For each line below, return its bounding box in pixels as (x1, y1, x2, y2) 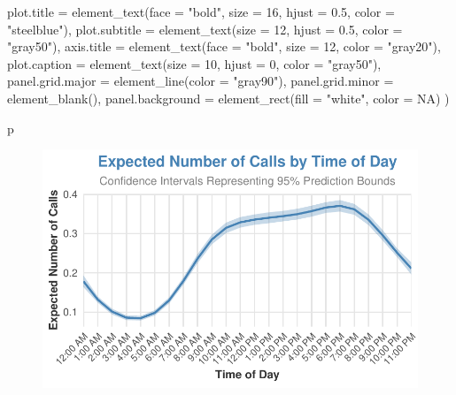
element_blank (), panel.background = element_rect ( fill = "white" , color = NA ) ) (7, 88, 450, 107)
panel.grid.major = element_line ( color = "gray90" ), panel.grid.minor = (7, 72, 394, 90)
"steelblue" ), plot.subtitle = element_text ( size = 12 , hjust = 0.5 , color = (7, 19, 403, 38)
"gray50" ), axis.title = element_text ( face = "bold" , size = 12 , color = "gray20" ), (7, 37, 441, 56)
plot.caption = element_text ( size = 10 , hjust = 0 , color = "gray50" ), (7, 54, 382, 72)
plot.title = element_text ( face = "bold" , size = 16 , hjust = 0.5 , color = (7, 3, 395, 20)
